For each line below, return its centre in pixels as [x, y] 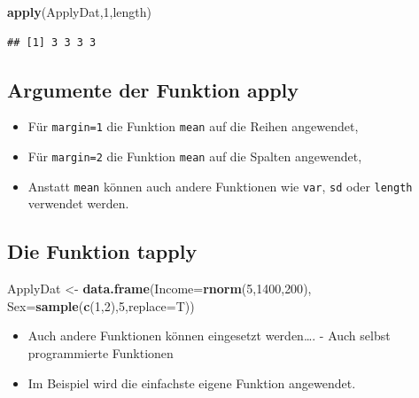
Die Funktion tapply [102, 251]
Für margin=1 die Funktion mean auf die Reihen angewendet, [193, 126]
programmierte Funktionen [101, 352]
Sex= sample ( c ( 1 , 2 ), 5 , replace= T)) [101, 305]
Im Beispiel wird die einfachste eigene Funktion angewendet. [192, 382]
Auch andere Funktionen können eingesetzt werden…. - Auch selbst [209, 336]
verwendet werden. [78, 203]
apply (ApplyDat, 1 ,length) [79, 12]
